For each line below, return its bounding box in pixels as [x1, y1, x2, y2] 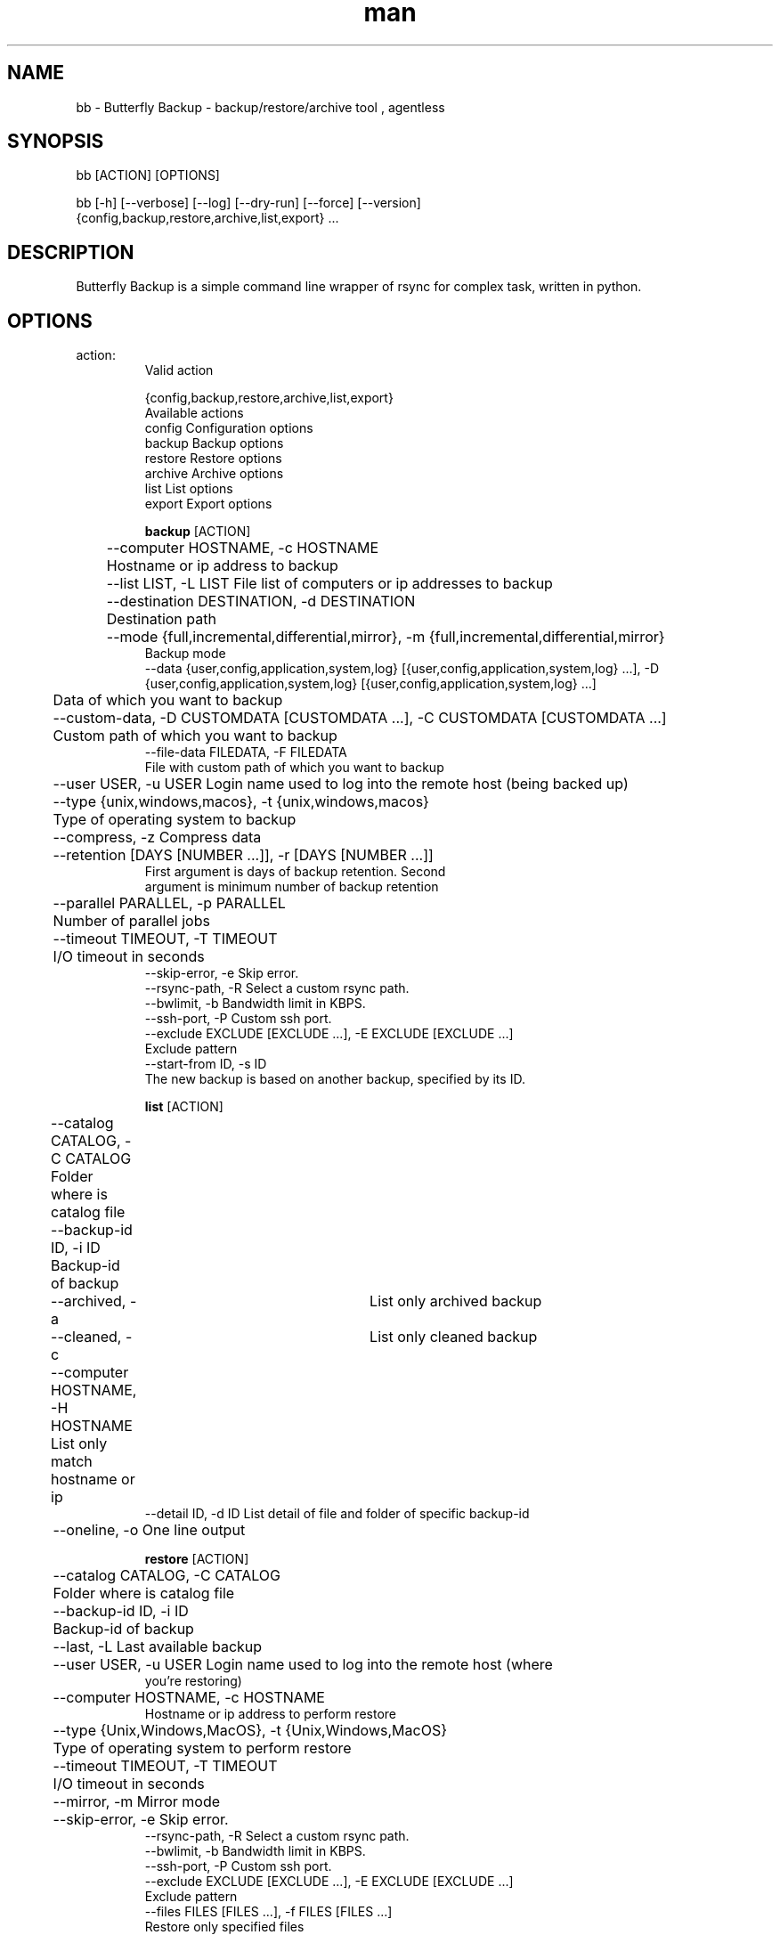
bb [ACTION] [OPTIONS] [76, 167, 220, 183]
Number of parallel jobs [53, 912, 210, 931]
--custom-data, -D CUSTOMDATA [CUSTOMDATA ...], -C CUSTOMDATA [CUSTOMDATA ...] [53, 709, 667, 728]
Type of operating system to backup [53, 810, 297, 829]
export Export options [144, 496, 272, 512]
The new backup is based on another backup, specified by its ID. [144, 1071, 525, 1087]
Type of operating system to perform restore [53, 1739, 352, 1758]
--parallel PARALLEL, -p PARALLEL [53, 894, 286, 913]
